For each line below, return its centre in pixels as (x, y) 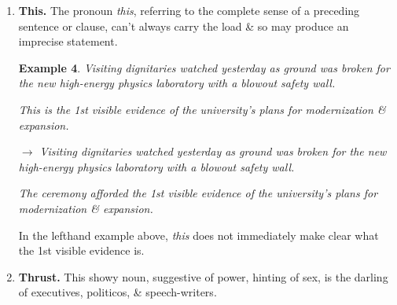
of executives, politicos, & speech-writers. (118, 292)
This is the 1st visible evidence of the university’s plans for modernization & (202, 109)
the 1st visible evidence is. (81, 250)
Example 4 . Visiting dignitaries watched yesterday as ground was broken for (204, 67)
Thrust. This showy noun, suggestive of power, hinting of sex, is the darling (203, 276)
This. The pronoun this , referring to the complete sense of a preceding (189, 10)
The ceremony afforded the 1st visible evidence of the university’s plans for (198, 193)
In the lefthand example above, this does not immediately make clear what (198, 235)
